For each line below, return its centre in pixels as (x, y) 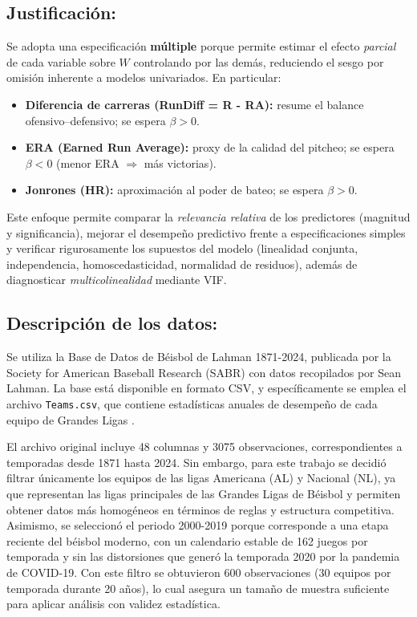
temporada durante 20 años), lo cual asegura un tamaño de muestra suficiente (198, 588)
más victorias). (180, 162)
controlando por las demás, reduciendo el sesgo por (259, 61)
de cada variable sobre (61, 61)
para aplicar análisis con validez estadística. (113, 604)
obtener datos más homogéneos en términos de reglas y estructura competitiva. (200, 509)
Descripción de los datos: (112, 323)
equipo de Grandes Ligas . (71, 419)
